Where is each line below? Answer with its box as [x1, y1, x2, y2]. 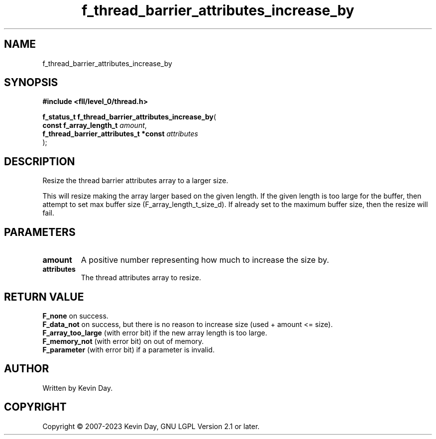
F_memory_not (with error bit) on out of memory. [42, 336, 204, 345]
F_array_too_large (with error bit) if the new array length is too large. [42, 328, 267, 337]
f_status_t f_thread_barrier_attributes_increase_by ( [42, 112, 217, 121]
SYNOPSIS [4, 76, 58, 89]
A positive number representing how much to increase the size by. [81, 255, 329, 265]
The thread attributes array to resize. [81, 273, 201, 282]
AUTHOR [4, 362, 49, 375]
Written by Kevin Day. [42, 383, 113, 392]
